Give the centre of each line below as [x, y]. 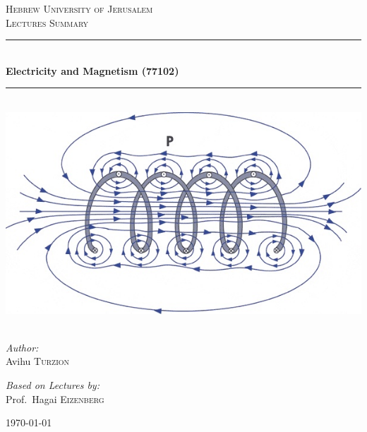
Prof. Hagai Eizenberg [55, 398]
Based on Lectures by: [53, 384]
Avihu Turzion [38, 361]
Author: [22, 347]
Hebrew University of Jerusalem [79, 8]
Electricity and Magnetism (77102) [92, 70]
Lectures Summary [47, 22]
